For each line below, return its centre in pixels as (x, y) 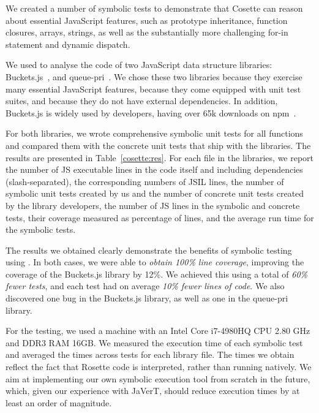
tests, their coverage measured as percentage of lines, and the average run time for (160, 217)
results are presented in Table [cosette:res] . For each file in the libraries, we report (160, 157)
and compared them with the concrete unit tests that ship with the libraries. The (158, 145)
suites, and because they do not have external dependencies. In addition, (142, 101)
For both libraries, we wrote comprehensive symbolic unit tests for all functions (154, 133)
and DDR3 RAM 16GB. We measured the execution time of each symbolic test (154, 342)
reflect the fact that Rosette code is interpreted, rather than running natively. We (159, 367)
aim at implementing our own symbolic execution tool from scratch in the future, (158, 378)
